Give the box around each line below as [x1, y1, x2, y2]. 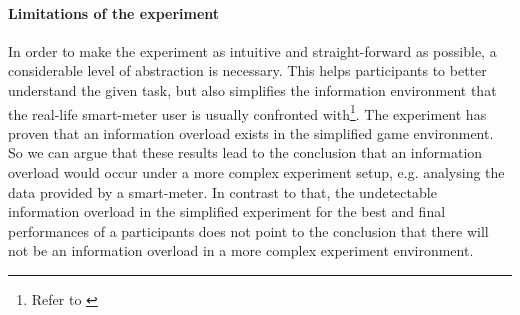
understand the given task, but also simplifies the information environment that [8, 79, 497, 100]
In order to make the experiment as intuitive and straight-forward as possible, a [8, 40, 497, 61]
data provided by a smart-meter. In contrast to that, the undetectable [8, 181, 437, 202]
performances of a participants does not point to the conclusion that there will [8, 220, 489, 241]
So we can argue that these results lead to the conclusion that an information [8, 142, 483, 163]
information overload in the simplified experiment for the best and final [8, 201, 446, 222]
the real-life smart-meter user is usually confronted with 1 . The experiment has [8, 100, 487, 124]
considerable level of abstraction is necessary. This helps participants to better [8, 60, 487, 81]
